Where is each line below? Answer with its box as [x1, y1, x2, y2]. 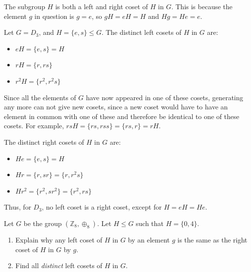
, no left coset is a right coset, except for [42, 202, 162, 212]
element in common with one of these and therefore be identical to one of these [4, 111, 239, 121]
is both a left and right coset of [55, 1, 148, 11]
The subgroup [4, 1, 45, 11]
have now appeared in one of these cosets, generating [85, 92, 243, 102]
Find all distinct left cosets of [15, 260, 102, 271]
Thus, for [4, 202, 32, 212]
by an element [128, 234, 170, 244]
